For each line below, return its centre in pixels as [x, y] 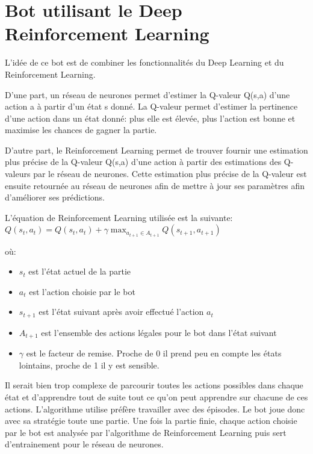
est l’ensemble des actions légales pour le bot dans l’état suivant [159, 332]
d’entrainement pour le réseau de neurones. [84, 444]
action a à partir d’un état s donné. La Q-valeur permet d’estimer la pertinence [151, 106]
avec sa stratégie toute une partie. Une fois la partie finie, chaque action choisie [151, 421]
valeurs [18, 174]
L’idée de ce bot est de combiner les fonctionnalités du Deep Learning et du [144, 62]
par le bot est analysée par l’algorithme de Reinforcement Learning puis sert [146, 432]
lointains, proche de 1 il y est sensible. [89, 365]
